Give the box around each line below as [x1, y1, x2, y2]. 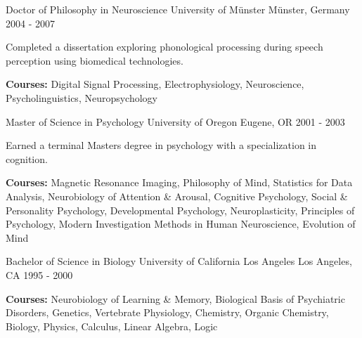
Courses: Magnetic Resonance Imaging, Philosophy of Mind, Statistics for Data [6, 175, 353, 190]
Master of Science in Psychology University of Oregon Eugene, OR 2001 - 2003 [6, 114, 345, 129]
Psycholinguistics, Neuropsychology [6, 90, 158, 105]
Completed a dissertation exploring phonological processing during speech [6, 39, 323, 54]
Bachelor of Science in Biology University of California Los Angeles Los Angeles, [6, 254, 352, 268]
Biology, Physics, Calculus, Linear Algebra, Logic [6, 318, 218, 333]
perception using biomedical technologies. [6, 53, 183, 67]
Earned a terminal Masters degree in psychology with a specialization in [6, 138, 317, 152]
